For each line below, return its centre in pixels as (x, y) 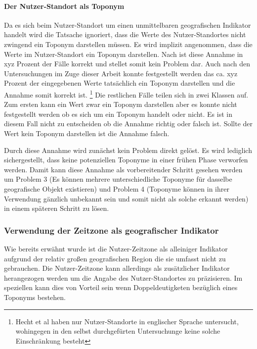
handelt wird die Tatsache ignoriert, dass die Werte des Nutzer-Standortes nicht (125, 34)
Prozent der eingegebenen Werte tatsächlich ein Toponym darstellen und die (120, 83)
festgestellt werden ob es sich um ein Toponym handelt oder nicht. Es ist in (118, 114)
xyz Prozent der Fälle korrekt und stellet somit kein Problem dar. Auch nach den (127, 64)
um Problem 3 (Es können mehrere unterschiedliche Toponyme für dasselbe (118, 179)
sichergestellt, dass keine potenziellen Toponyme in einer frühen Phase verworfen (126, 160)
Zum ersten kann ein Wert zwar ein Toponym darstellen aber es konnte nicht (121, 104)
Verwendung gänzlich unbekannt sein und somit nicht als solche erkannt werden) (126, 198)
